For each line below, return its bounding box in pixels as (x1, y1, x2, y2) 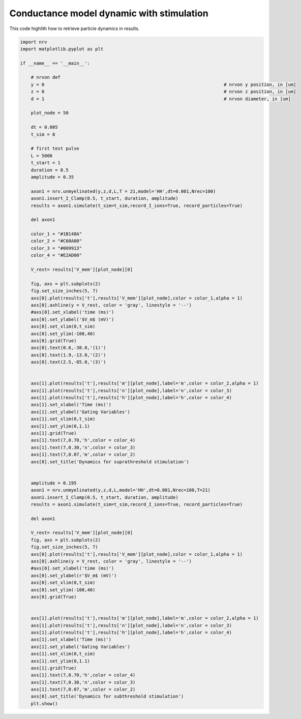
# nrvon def (31, 74, 61, 80)
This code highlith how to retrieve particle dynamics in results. (9, 25, 140, 32)
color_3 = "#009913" (31, 245, 82, 251)
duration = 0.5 (31, 167, 69, 173)
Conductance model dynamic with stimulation (9, 8, 208, 19)
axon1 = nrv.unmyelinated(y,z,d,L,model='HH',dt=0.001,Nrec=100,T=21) (31, 487, 211, 493)
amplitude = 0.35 (31, 174, 74, 180)
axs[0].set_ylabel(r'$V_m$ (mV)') (31, 573, 117, 578)
